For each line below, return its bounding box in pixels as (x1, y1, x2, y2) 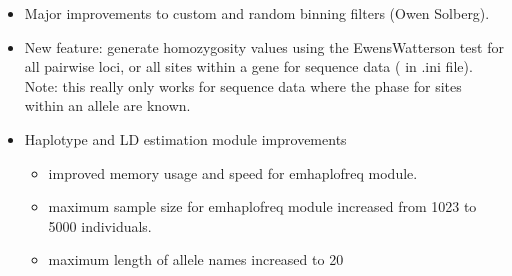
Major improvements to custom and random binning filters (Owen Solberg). (24, 3, 490, 23)
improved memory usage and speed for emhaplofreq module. (48, 162, 418, 183)
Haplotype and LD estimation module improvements (24, 128, 347, 149)
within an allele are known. (24, 95, 191, 116)
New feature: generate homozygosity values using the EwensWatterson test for (24, 36, 504, 57)
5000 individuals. (48, 215, 152, 236)
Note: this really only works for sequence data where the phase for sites (24, 75, 462, 96)
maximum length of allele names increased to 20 (48, 249, 344, 270)
